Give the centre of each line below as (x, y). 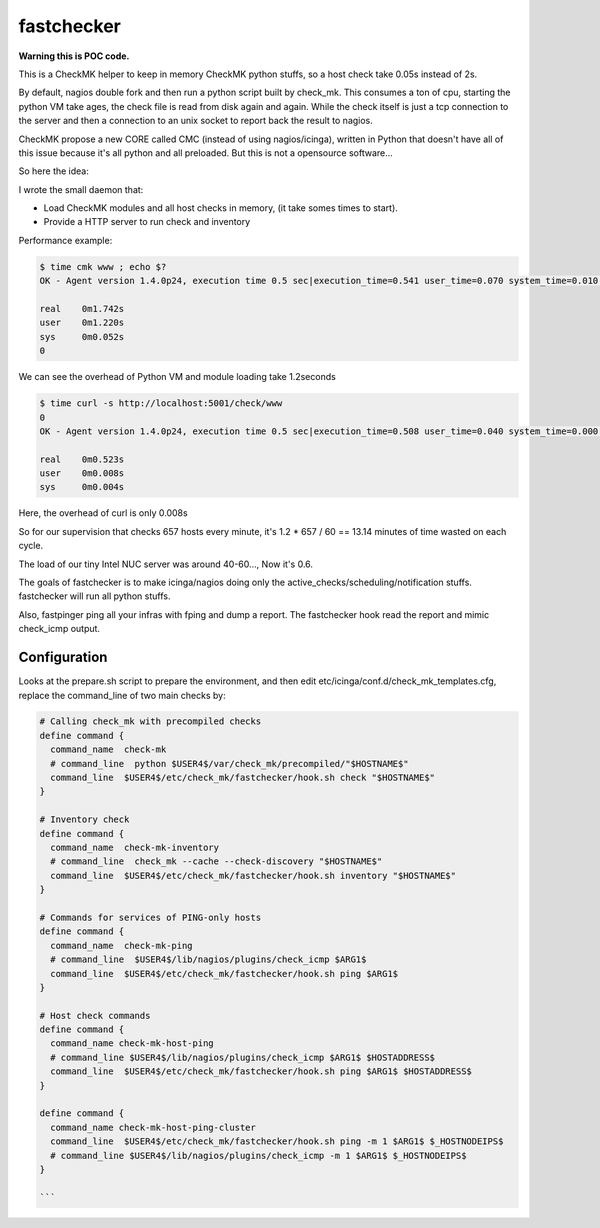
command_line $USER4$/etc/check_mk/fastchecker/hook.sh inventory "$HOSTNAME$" (253, 875)
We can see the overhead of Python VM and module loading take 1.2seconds (177, 377)
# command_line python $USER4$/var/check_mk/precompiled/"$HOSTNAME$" (229, 763)
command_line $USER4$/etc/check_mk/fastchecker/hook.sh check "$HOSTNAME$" (242, 778)
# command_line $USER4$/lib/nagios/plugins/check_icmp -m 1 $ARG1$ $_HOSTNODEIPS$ (258, 1155)
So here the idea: (54, 171)
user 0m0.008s (82, 473)
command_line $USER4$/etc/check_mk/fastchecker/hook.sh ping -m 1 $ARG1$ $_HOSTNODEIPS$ (277, 1141)
